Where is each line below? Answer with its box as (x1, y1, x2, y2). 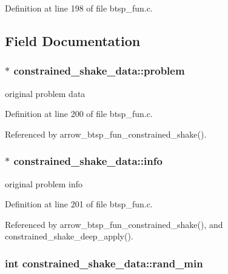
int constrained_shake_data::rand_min (5, 255, 203, 270)
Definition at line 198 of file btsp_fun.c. (5, 2, 153, 14)
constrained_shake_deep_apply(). (5, 230, 133, 242)
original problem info (5, 177, 83, 190)
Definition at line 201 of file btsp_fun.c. (5, 198, 153, 210)
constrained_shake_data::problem (13, 63, 185, 78)
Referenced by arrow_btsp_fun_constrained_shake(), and (5, 218, 223, 230)
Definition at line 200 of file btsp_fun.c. (5, 107, 153, 120)
